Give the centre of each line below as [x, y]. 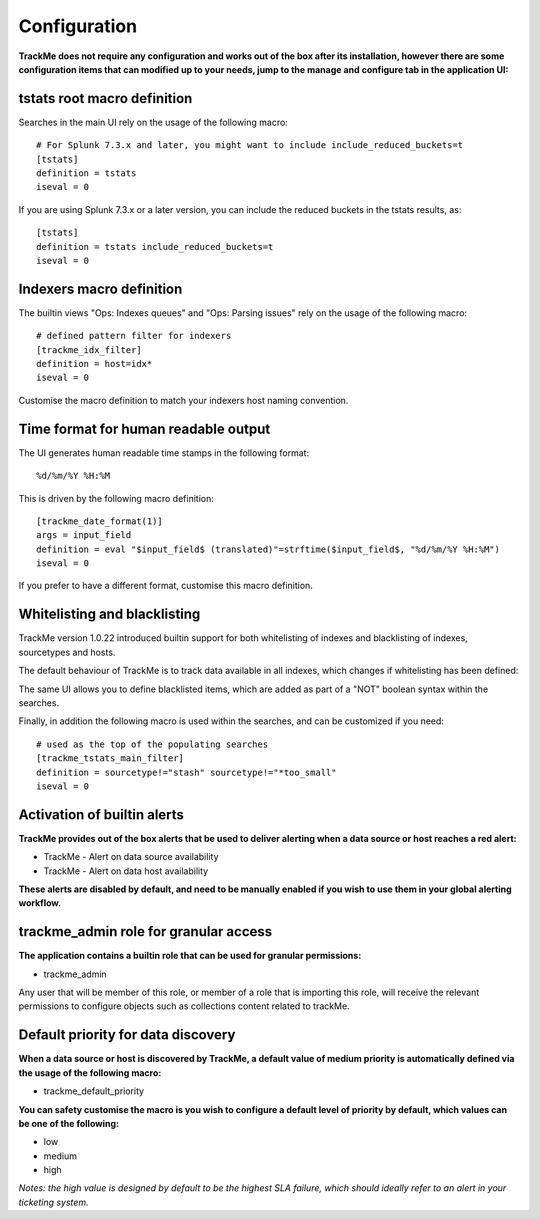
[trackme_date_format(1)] [100, 521]
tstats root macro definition [105, 98]
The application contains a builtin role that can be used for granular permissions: [190, 956]
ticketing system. [53, 1202]
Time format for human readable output [144, 428]
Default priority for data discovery [127, 1035]
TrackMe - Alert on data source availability [131, 857]
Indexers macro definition [100, 288]
